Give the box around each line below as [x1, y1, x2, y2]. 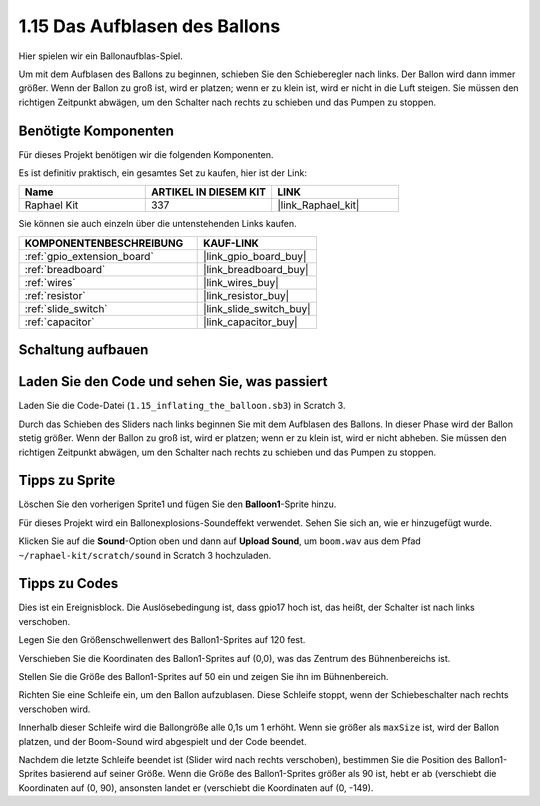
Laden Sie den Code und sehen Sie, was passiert [18, 373, 329, 390]
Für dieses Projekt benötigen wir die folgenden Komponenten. [18, 148, 274, 160]
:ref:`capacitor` [24, 315, 95, 329]
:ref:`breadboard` [24, 262, 106, 276]
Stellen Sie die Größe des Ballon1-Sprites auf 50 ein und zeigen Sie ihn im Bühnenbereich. [18, 671, 389, 683]
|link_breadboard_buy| [203, 262, 309, 276]
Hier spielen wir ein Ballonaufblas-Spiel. [18, 50, 184, 62]
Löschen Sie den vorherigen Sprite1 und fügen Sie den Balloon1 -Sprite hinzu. [18, 498, 337, 510]
